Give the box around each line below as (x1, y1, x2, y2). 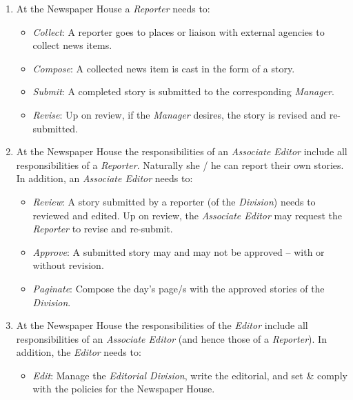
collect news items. (32, 38, 112, 52)
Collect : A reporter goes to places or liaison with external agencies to (32, 24, 325, 39)
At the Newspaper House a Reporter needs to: (16, 1, 210, 15)
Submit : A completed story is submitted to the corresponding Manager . (32, 84, 334, 99)
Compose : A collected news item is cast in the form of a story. (32, 61, 295, 75)
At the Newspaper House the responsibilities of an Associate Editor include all (16, 144, 347, 159)
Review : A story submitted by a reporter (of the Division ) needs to (32, 194, 316, 208)
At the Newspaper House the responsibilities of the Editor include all (16, 318, 308, 332)
